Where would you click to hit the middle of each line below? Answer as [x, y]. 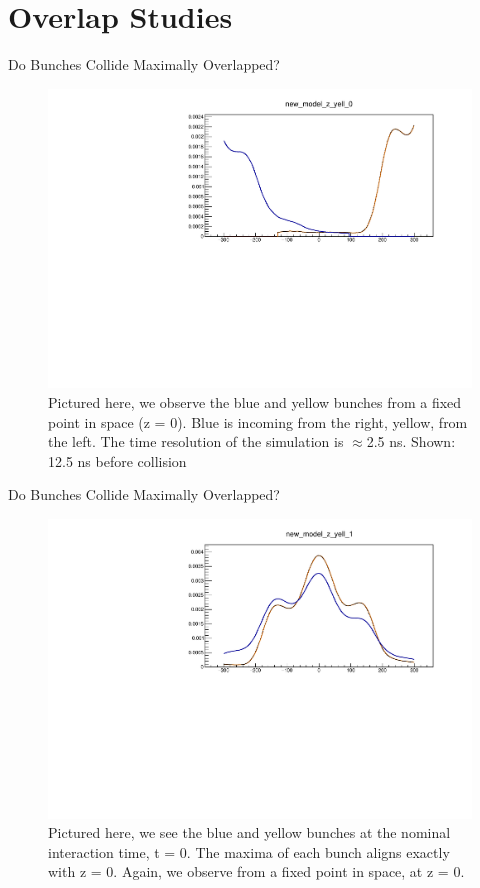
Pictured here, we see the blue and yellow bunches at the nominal [249, 832]
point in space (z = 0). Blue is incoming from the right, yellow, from [258, 421]
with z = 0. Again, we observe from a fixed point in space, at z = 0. [256, 871]
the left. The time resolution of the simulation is [196, 441]
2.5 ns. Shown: [411, 441]
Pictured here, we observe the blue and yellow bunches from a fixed [255, 401]
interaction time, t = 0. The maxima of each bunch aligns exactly [249, 851]
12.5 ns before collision [117, 460]
